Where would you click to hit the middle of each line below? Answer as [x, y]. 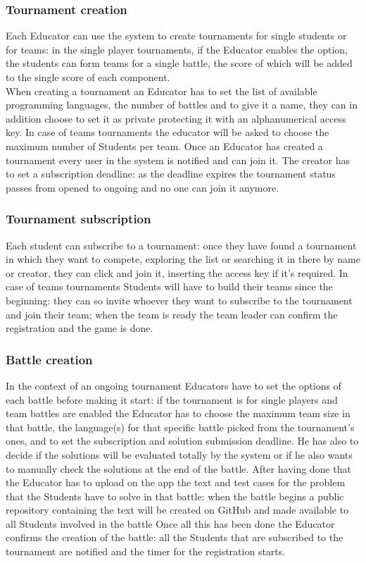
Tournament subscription [78, 219]
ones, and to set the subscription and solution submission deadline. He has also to [182, 441]
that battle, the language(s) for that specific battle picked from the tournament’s [180, 427]
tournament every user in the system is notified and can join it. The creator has [178, 160]
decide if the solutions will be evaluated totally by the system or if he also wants [179, 454]
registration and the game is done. [80, 328]
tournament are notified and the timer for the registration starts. [146, 551]
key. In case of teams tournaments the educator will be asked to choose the [168, 132]
